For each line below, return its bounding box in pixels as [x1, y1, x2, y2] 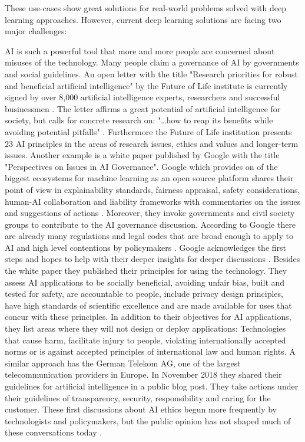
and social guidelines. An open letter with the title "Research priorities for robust [5, 67, 299, 80]
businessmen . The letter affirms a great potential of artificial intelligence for [5, 102, 281, 114]
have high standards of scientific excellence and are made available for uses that [5, 299, 292, 311]
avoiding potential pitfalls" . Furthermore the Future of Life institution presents [5, 125, 292, 137]
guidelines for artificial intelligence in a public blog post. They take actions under [5, 380, 299, 392]
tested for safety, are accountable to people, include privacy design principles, [5, 287, 283, 300]
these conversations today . [5, 426, 102, 438]
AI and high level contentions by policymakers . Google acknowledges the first [5, 241, 287, 253]
